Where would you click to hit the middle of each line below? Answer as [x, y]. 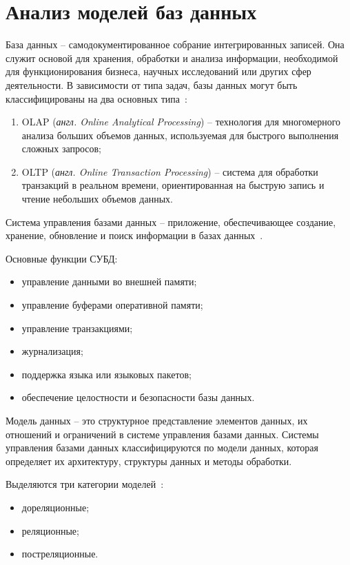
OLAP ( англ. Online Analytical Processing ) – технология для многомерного [181, 122]
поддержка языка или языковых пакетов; [106, 374]
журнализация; [52, 351]
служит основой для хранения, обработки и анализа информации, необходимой [172, 58]
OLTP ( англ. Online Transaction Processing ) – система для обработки [170, 171]
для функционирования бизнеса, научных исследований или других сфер [158, 71]
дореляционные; [55, 507]
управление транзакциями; [77, 328]
